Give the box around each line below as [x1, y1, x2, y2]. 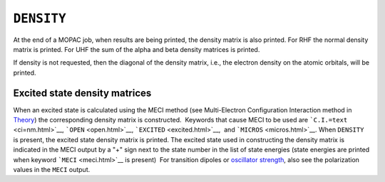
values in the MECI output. [13, 165, 91, 173]
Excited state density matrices [13, 87, 152, 99]
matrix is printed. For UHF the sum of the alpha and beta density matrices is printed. [13, 45, 260, 53]
